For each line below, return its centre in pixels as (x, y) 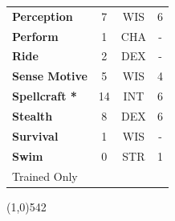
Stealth (33, 115)
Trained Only (45, 176)
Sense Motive (50, 76)
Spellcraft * (45, 96)
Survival (35, 135)
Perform (35, 36)
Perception (43, 16)
